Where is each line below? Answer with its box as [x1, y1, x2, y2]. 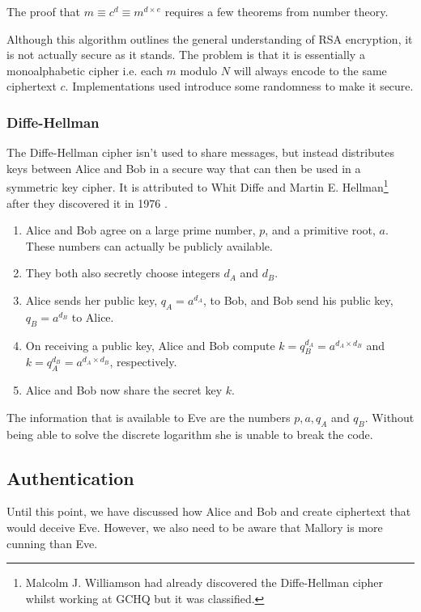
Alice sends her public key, [25, 292, 158, 308]
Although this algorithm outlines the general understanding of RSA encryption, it [6, 30, 413, 47]
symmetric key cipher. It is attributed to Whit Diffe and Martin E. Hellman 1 [6, 176, 389, 196]
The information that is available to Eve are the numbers [6, 408, 291, 425]
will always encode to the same [233, 61, 387, 78]
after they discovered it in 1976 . [6, 194, 168, 211]
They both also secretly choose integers [25, 264, 220, 281]
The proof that [6, 3, 81, 19]
